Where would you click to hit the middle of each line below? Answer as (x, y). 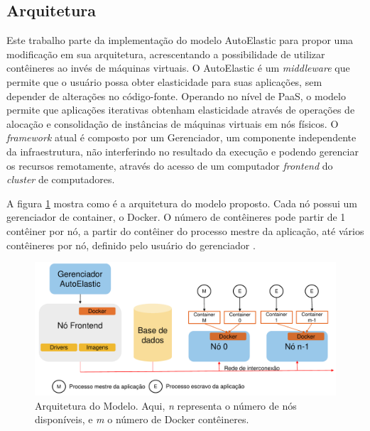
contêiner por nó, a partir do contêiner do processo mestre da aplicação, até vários (185, 230)
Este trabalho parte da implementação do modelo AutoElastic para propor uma (180, 40)
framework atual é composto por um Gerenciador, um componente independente (181, 137)
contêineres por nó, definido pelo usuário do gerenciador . (131, 245)
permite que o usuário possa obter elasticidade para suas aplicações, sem (164, 81)
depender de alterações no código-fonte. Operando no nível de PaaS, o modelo (176, 96)
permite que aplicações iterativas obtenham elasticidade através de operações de (181, 110)
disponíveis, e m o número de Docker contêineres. (142, 419)
